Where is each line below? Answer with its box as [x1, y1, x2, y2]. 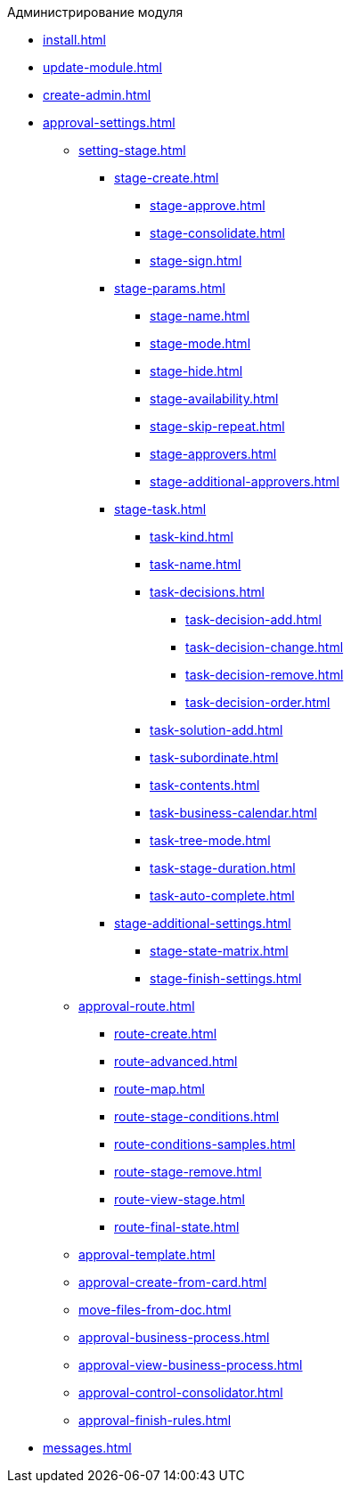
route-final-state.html [114, 1219, 240, 1234]
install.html [43, 32, 106, 47]
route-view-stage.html [114, 1192, 246, 1207]
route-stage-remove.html [114, 1164, 262, 1179]
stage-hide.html [150, 363, 243, 379]
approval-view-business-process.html [78, 1357, 303, 1372]
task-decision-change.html [185, 639, 344, 655]
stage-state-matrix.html [150, 943, 289, 958]
